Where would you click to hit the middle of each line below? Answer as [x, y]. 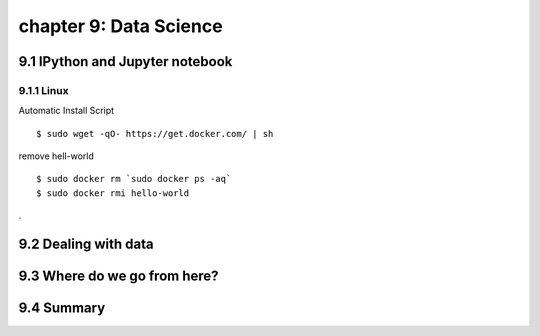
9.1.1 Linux [43, 90]
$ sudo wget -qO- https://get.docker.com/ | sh [155, 133]
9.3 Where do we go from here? [118, 276]
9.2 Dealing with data [86, 244]
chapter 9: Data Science [121, 26]
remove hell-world [56, 156]
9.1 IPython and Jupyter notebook [125, 61]
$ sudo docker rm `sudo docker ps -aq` [134, 179]
